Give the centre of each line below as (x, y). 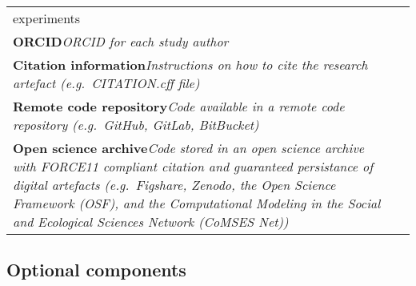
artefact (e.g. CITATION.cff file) (106, 83)
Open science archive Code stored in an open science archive (189, 148)
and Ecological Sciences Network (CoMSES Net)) (151, 222)
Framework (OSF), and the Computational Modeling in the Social (197, 203)
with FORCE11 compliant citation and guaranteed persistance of (193, 166)
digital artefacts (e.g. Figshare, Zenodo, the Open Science (174, 185)
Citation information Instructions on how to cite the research (190, 64)
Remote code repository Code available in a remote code (179, 106)
